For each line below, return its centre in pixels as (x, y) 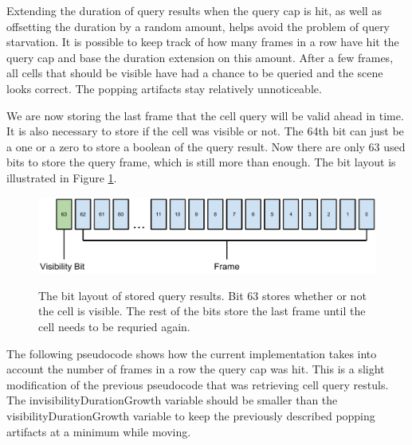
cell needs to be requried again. (114, 326)
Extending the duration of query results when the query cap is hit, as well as (194, 10)
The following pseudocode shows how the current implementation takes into (192, 353)
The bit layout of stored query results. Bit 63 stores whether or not (202, 295)
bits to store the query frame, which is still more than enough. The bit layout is (201, 162)
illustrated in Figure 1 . (62, 177)
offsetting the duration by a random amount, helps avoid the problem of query (198, 26)
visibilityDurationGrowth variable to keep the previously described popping (191, 415)
